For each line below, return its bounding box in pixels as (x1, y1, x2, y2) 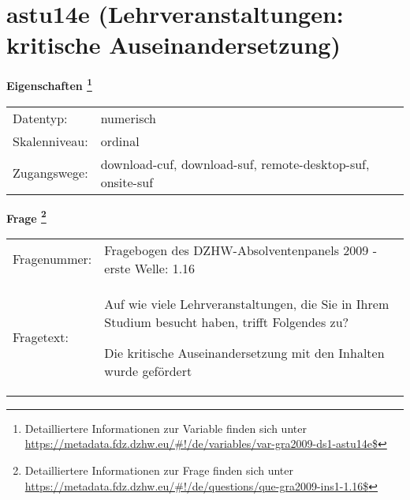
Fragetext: (13, 328, 69, 347)
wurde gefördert (104, 361, 192, 380)
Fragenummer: (13, 250, 92, 269)
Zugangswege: (13, 164, 88, 182)
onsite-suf (100, 172, 154, 191)
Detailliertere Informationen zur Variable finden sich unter (24, 419, 307, 436)
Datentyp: (13, 108, 68, 127)
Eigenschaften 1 (6, 75, 92, 93)
